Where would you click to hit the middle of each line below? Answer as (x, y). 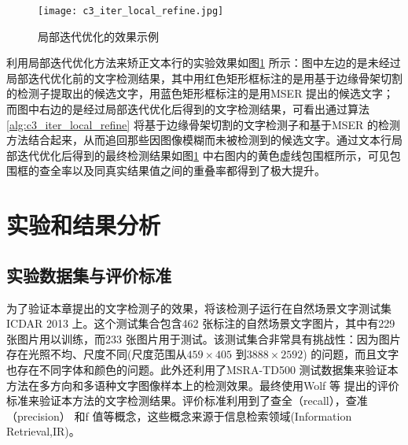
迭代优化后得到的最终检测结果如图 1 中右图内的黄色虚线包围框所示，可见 (203, 155)
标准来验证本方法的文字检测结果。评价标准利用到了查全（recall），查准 (187, 400)
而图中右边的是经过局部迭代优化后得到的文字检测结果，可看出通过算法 (188, 109)
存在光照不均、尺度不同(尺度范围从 (97, 354)
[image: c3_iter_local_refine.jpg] (131, 11)
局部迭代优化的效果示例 (98, 36)
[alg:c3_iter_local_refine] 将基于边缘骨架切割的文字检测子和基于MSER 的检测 (204, 124)
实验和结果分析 (84, 225)
